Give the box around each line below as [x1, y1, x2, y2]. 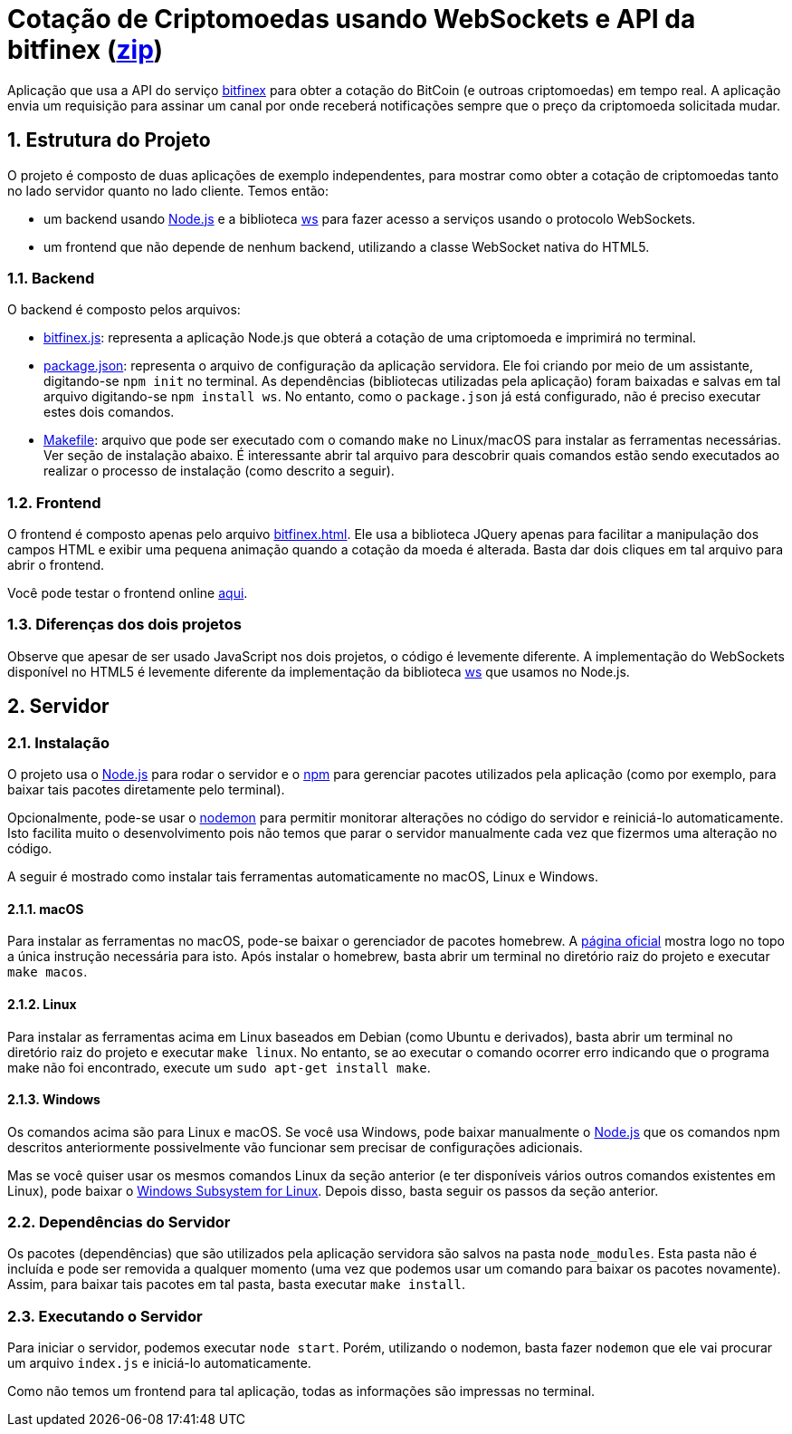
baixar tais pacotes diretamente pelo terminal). [7, 782, 285, 798]
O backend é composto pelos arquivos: [7, 302, 241, 318]
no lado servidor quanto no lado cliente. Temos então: [7, 182, 329, 198]
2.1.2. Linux [7, 996, 77, 1012]
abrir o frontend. [7, 557, 105, 573]
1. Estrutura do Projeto [7, 129, 211, 152]
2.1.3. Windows [7, 1092, 100, 1108]
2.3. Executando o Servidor [7, 1306, 203, 1325]
